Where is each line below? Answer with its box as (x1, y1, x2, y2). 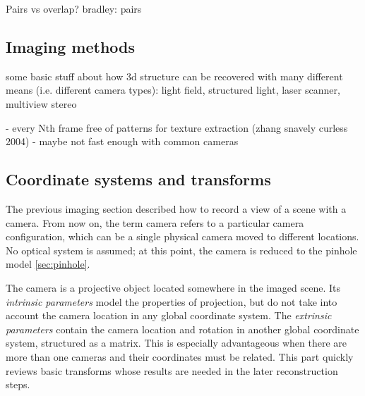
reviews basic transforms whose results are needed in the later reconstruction (6, 363, 338, 378)
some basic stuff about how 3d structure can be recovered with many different (6, 68, 343, 83)
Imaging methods (6, 35, 136, 57)
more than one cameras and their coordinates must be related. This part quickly (6, 349, 354, 364)
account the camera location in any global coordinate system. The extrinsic (6, 308, 332, 323)
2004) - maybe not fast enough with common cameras (6, 134, 239, 149)
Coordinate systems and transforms (6, 168, 271, 190)
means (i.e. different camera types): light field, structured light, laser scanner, (6, 82, 340, 97)
